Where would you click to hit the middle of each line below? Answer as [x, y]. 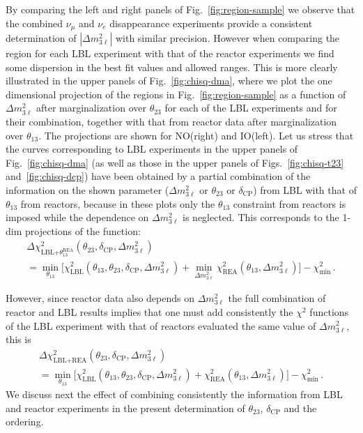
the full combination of [277, 298]
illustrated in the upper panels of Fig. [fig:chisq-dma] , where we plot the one [169, 81]
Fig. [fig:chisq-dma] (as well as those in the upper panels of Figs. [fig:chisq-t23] [175, 162]
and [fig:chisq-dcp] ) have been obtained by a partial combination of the [158, 176]
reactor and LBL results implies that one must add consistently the [149, 311]
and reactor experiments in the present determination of [125, 408]
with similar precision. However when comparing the [227, 38]
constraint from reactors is [289, 203]
